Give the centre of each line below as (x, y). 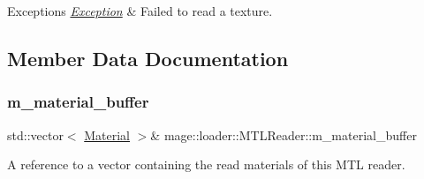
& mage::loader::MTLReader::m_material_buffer (284, 134)
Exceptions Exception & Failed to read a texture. (140, 11)
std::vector (35, 134)
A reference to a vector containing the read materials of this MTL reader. (206, 164)
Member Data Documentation (148, 58)
